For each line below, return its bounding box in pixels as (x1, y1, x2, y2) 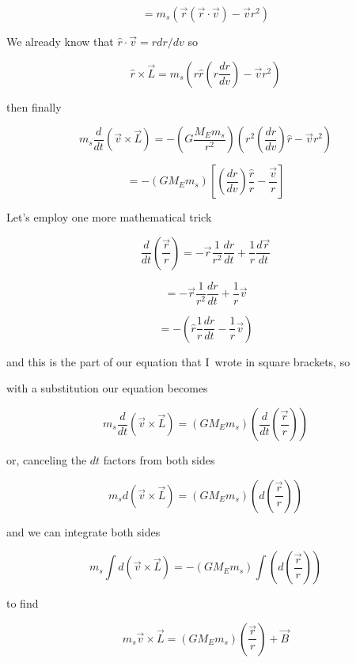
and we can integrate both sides (6, 523, 161, 540)
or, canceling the (6, 452, 87, 468)
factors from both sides (103, 452, 215, 468)
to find (6, 595, 39, 612)
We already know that (6, 33, 114, 49)
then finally (6, 98, 62, 115)
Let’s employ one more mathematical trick (6, 209, 212, 225)
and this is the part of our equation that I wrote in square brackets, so (6, 353, 350, 369)
